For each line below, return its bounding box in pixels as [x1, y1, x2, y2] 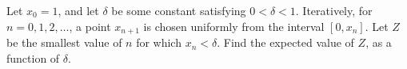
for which [136, 34, 182, 51]
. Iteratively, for [295, 2, 373, 18]
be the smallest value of [6, 34, 122, 51]
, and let [58, 2, 99, 18]
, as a [365, 34, 392, 51]
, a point [69, 17, 111, 34]
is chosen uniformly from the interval [143, 17, 325, 34]
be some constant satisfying [111, 2, 246, 18]
